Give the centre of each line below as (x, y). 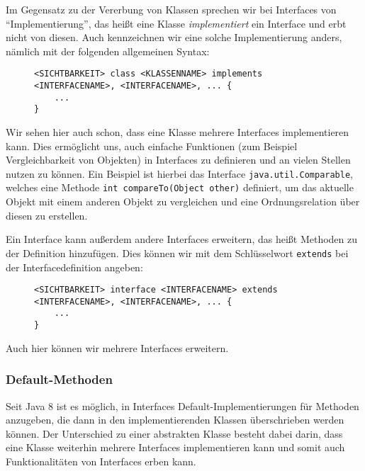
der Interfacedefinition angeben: (74, 267)
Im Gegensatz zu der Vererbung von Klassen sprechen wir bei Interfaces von (171, 9)
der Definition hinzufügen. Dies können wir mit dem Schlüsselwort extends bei (177, 252)
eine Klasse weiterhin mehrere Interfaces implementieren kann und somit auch (175, 447)
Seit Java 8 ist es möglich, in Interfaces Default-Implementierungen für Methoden (182, 405)
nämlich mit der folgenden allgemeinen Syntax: (108, 51)
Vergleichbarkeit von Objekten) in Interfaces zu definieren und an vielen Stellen (178, 160)
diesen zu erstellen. (47, 215)
